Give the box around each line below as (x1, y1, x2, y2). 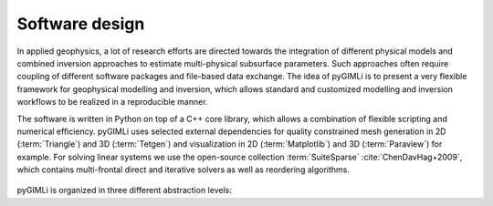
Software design (16, 14, 145, 34)
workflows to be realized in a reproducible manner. (16, 97, 209, 108)
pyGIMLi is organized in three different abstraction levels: (16, 185, 232, 196)
